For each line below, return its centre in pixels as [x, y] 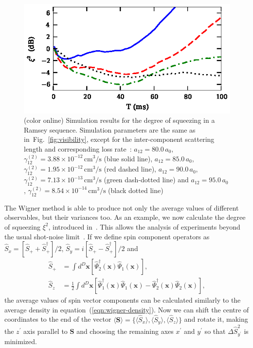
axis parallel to [45, 331]
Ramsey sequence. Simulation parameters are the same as [110, 129]
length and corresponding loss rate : [78, 148]
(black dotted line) [136, 190]
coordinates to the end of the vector [58, 319]
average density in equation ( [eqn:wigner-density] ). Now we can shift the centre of [127, 309]
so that [215, 331]
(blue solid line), [128, 158]
